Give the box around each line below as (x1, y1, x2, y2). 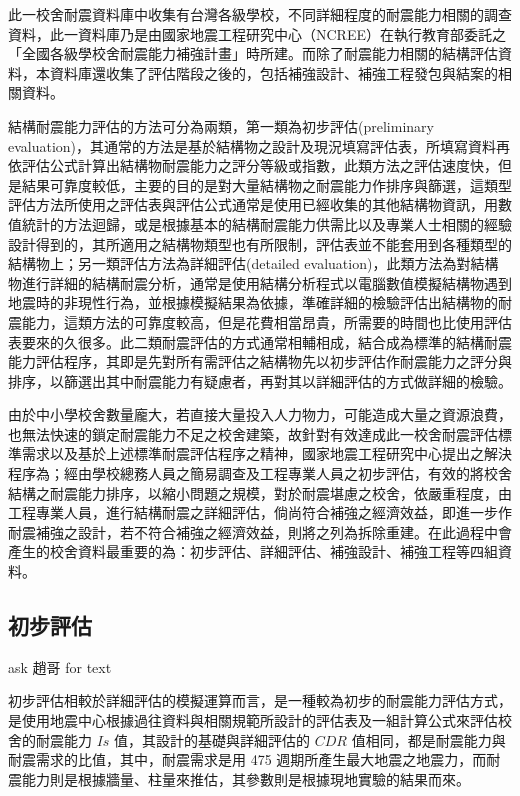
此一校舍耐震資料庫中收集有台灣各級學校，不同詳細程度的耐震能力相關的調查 (8, 4, 512, 24)
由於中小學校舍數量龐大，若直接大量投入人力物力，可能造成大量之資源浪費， (8, 404, 512, 425)
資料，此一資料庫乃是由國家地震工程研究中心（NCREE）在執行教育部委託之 (8, 23, 506, 44)
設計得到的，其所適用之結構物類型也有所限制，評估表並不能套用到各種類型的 (8, 233, 512, 254)
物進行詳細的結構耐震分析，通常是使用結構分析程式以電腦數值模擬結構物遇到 (8, 272, 512, 293)
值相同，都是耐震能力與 (351, 729, 506, 750)
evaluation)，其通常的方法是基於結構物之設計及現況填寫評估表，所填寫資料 (8, 135, 497, 156)
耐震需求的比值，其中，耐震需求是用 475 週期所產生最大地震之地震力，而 (8, 749, 487, 770)
